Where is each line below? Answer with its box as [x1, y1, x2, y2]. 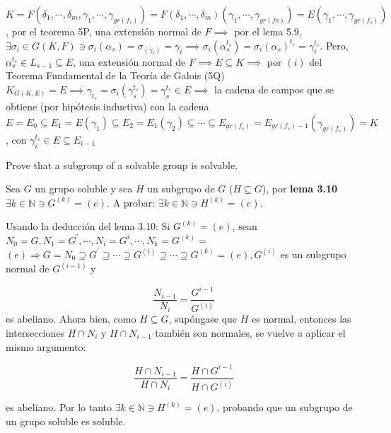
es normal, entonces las [252, 311, 351, 326]
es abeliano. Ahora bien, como [6, 311, 136, 326]
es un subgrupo [280, 246, 346, 261]
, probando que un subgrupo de [216, 400, 353, 415]
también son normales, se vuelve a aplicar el [155, 325, 346, 340]
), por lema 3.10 [262, 181, 338, 196]
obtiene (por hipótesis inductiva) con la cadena [6, 99, 209, 114]
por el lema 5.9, [234, 24, 302, 38]
